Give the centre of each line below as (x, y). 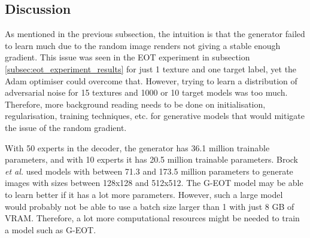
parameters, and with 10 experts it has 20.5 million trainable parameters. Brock (151, 159)
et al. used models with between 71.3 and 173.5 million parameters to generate (149, 171)
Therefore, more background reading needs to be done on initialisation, (135, 104)
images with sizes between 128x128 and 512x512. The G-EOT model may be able (154, 183)
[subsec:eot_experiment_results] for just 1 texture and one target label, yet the (151, 68)
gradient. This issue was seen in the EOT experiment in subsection (127, 57)
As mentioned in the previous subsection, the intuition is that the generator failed (155, 34)
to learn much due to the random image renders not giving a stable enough (143, 45)
